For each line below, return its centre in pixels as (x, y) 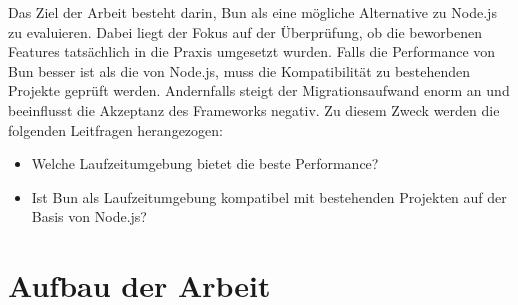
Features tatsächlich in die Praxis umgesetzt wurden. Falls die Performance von (252, 51)
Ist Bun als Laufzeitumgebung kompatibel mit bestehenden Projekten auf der (269, 196)
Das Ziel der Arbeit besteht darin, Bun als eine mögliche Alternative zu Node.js (252, 12)
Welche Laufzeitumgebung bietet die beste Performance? (205, 163)
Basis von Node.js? (89, 216)
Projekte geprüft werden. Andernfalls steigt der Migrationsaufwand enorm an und (259, 90)
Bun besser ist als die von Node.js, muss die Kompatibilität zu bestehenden (239, 70)
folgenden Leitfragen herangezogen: (115, 129)
